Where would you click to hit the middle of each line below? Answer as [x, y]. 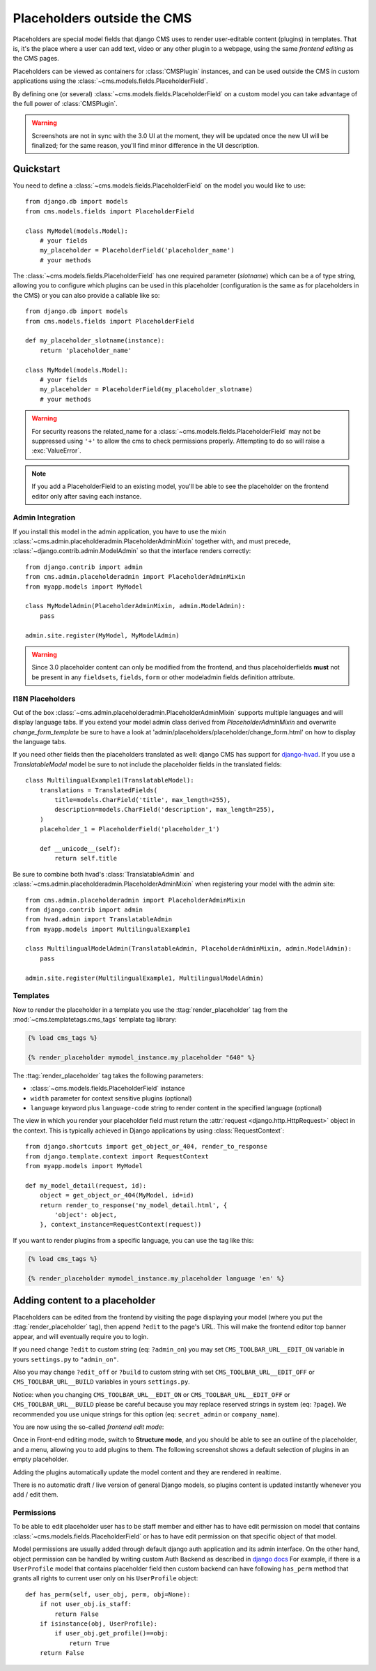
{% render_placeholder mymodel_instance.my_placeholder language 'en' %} [156, 1278]
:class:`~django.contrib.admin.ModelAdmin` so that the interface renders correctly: [132, 551]
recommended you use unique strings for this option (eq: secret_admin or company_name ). [146, 1414]
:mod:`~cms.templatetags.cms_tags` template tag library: [95, 1020]
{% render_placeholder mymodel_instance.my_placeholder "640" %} [141, 1057]
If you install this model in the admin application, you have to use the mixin [119, 531]
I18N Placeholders [44, 699]
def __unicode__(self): [80, 848]
